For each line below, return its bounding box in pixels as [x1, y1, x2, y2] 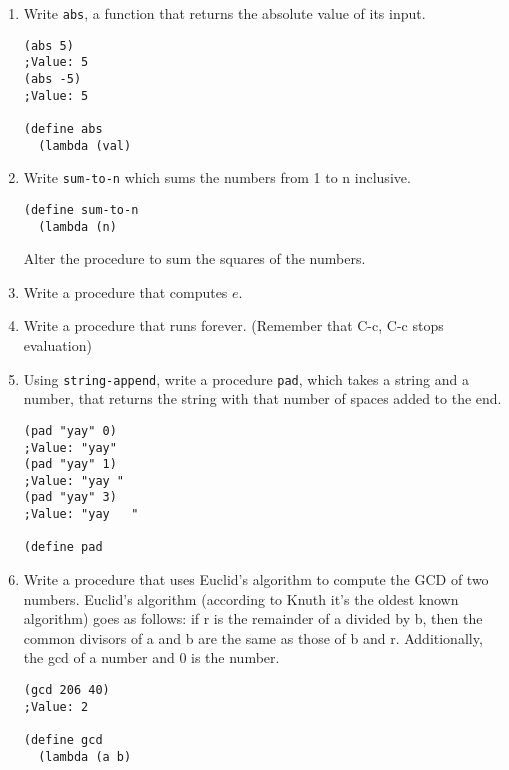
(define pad [23, 540, 103, 555]
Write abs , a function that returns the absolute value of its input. [23, 3, 426, 23]
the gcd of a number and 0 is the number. [23, 647, 280, 668]
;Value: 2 [23, 699, 89, 714]
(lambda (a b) [38, 749, 132, 764]
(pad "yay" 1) [23, 457, 117, 472]
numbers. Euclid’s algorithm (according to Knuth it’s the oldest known [23, 588, 459, 609]
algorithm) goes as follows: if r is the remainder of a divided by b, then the [23, 608, 483, 629]
